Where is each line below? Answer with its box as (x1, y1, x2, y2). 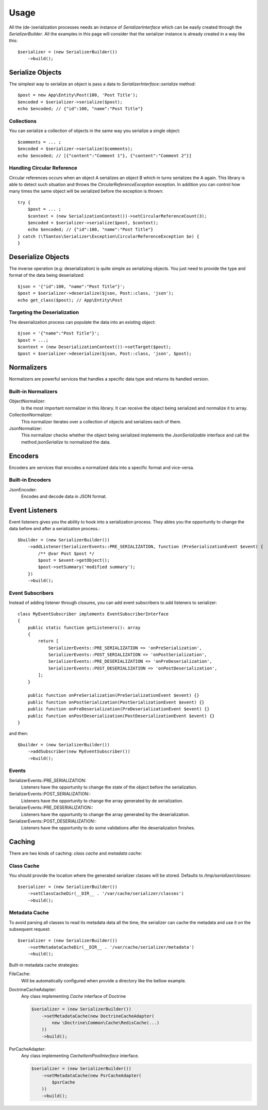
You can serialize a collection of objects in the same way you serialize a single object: (9, 128, 181, 134)
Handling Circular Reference (9, 165, 78, 171)
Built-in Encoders (9, 476, 51, 483)
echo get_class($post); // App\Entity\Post (17, 297, 123, 303)
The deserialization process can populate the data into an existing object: (9, 319, 156, 325)
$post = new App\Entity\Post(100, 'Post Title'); (17, 92, 138, 98)
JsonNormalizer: (9, 425, 42, 431)
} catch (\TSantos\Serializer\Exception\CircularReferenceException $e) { (17, 234, 200, 239)
